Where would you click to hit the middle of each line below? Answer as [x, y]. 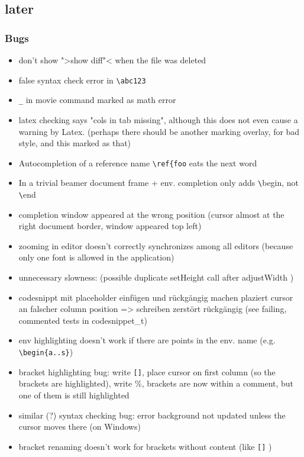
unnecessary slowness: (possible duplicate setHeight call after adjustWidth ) [156, 277]
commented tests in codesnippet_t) [83, 320]
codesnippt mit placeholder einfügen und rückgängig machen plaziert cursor [156, 297]
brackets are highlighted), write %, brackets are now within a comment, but [156, 383]
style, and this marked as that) [75, 143]
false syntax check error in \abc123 [82, 80]
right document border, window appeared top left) [110, 226]
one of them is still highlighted [74, 395]
